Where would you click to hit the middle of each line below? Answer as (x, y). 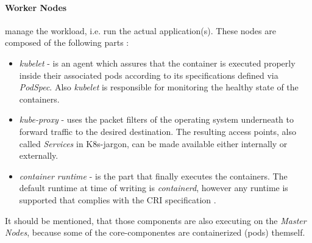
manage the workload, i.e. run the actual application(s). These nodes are (140, 30)
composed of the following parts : (67, 42)
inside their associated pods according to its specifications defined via (149, 75)
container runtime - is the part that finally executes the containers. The (153, 176)
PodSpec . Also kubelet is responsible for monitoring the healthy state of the (159, 87)
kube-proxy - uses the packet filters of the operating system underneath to (156, 119)
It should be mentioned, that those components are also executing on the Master (156, 220)
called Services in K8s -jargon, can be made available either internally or (153, 143)
